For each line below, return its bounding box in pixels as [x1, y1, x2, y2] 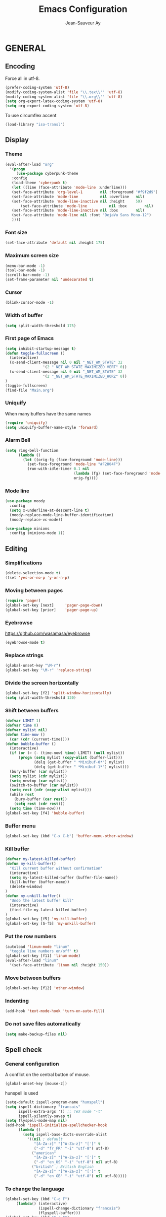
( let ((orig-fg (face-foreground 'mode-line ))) [23, 457, 123, 462]
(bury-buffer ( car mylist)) [9, 769, 68, 774]
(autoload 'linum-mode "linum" [5, 944, 70, 949]
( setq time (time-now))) [9, 806, 61, 811]
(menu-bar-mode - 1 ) [5, 263, 45, 269]
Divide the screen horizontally [5, 679, 79, 686]
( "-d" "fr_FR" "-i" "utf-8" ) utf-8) [34, 1146, 110, 1151]
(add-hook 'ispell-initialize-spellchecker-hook [5, 1123, 107, 1128]
